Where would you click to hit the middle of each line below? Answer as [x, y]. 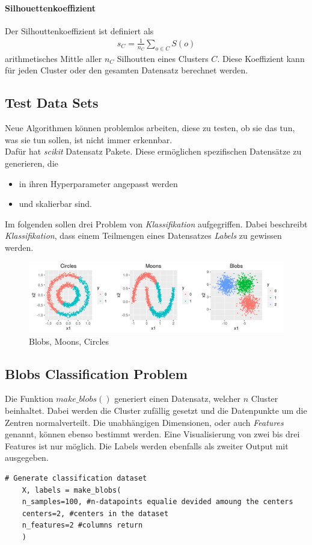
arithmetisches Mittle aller [54, 58]
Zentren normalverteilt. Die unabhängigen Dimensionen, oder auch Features [144, 422]
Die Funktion [29, 399]
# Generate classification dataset [76, 479]
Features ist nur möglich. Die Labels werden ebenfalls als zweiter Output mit [147, 445]
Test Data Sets [52, 103]
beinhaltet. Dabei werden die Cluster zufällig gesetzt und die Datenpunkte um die [156, 411]
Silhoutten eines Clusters [163, 58]
